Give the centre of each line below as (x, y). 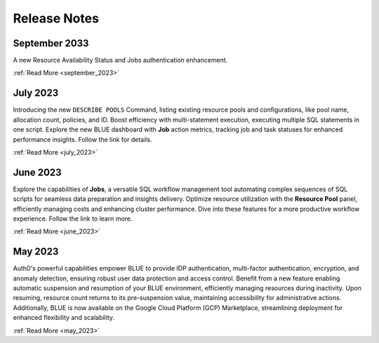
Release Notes (56, 18)
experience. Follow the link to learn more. (73, 219)
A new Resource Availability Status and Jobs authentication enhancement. (120, 60)
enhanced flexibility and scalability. (64, 318)
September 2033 (51, 43)
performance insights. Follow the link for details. (82, 139)
